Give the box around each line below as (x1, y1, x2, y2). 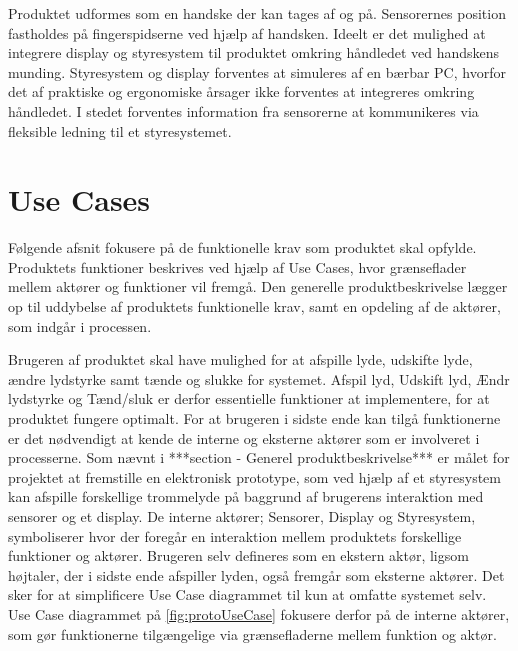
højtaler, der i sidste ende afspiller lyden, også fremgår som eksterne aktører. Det (8, 564, 505, 585)
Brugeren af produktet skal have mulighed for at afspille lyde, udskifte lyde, (8, 349, 473, 370)
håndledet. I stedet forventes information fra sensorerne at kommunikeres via (8, 100, 479, 121)
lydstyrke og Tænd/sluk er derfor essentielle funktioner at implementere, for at (8, 388, 490, 409)
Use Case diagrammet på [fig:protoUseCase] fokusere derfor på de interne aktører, (8, 603, 510, 624)
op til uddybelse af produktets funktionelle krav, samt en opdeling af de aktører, (8, 296, 501, 317)
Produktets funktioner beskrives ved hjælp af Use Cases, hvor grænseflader (8, 256, 467, 277)
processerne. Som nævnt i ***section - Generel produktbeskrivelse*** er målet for (8, 447, 510, 468)
